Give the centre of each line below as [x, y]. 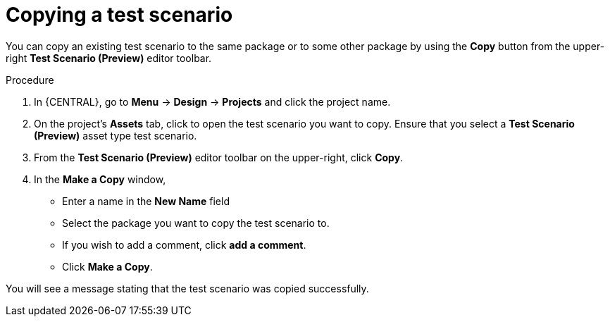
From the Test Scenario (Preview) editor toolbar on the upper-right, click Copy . [219, 157]
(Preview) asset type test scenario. [116, 135]
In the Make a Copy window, [100, 179]
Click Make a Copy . [107, 266]
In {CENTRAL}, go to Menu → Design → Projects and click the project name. [212, 101]
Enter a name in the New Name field [146, 201]
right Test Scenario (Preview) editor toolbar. [109, 58]
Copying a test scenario [119, 15]
